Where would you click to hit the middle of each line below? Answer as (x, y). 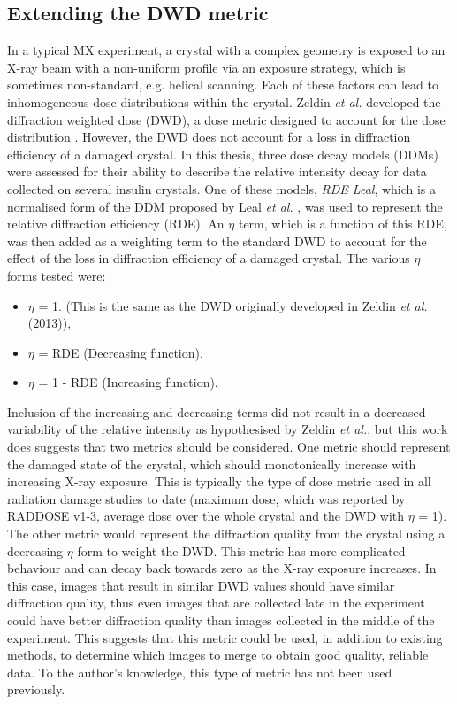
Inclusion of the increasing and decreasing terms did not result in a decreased (217, 411)
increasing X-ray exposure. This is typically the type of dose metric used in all (219, 481)
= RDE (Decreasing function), (121, 352)
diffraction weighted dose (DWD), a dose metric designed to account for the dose (226, 119)
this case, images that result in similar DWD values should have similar (201, 585)
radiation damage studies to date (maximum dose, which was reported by (206, 498)
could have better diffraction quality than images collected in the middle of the (221, 620)
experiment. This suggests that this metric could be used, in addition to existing (225, 637)
